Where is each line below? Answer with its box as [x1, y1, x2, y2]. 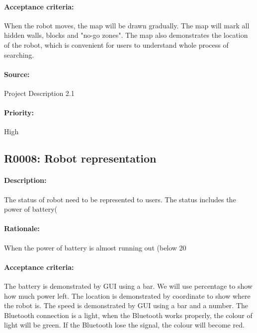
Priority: [4, 107, 34, 118]
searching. [4, 49, 34, 60]
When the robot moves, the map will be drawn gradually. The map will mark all [4, 20, 250, 30]
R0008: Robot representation [4, 151, 157, 166]
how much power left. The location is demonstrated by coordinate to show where [4, 290, 251, 301]
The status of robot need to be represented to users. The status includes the [4, 194, 236, 204]
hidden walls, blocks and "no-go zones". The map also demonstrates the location [4, 30, 248, 40]
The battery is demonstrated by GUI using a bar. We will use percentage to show [4, 280, 253, 291]
